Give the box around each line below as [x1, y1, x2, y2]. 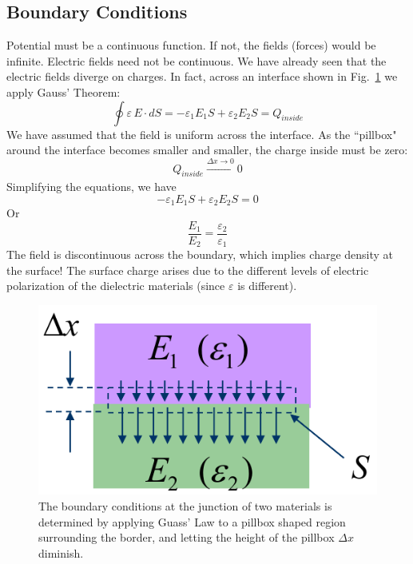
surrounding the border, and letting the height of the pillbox [38, 529, 335, 546]
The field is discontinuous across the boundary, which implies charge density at [6, 246, 394, 263]
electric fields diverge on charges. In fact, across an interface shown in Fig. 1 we [6, 68, 398, 85]
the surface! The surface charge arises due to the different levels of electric [6, 261, 369, 278]
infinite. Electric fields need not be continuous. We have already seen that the [6, 52, 387, 69]
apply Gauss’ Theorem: [6, 83, 121, 100]
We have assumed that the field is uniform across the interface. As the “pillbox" [6, 125, 397, 142]
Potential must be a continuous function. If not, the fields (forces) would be [6, 37, 376, 54]
